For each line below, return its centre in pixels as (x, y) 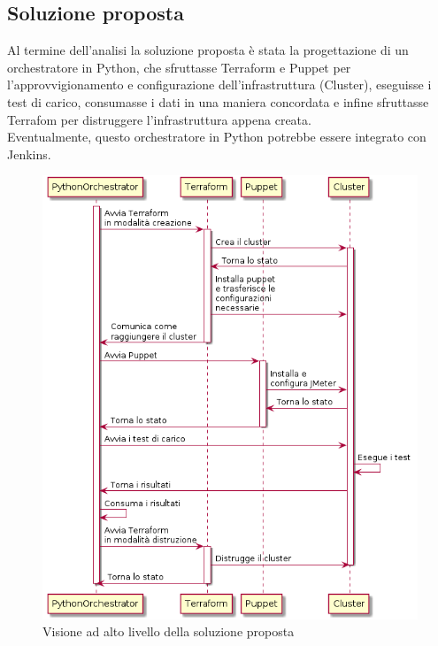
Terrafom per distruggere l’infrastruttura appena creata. (159, 119)
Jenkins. (29, 154)
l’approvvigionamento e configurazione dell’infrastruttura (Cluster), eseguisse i (219, 85)
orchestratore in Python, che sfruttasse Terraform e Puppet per (179, 67)
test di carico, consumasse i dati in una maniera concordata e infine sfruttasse (218, 101)
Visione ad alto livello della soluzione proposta (169, 631)
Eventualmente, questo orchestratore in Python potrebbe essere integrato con (217, 137)
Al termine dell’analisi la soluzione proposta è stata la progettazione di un (208, 50)
